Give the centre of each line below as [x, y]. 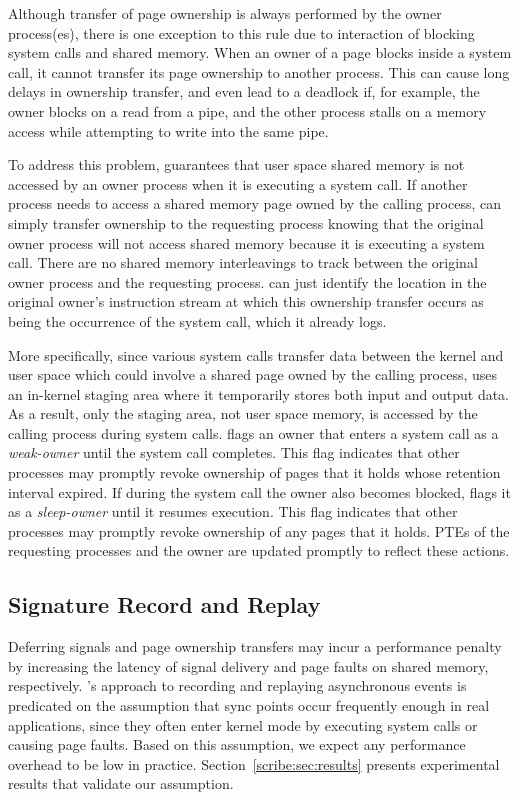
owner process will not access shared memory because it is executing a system [246, 242]
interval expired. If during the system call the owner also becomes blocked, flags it [259, 491]
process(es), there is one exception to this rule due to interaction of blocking [241, 32]
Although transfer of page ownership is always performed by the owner [225, 13]
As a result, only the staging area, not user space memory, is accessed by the [243, 413]
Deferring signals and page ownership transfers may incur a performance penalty [255, 646]
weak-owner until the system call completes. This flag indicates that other [234, 452]
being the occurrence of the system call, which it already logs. [197, 320]
